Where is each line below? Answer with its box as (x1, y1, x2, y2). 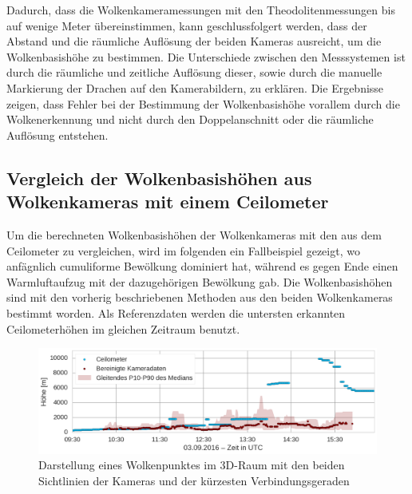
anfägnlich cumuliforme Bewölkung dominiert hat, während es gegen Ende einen (6, 258, 398, 275)
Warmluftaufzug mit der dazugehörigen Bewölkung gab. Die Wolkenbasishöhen (6, 273, 393, 290)
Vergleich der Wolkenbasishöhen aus (6, 165, 312, 190)
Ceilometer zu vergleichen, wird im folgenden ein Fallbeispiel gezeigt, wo (6, 242, 360, 259)
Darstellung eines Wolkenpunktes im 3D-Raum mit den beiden (38, 456, 345, 473)
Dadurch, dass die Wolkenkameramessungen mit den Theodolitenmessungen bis (6, 2, 395, 18)
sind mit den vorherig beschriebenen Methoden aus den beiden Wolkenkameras (6, 289, 393, 306)
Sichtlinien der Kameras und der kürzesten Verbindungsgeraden (38, 472, 350, 488)
